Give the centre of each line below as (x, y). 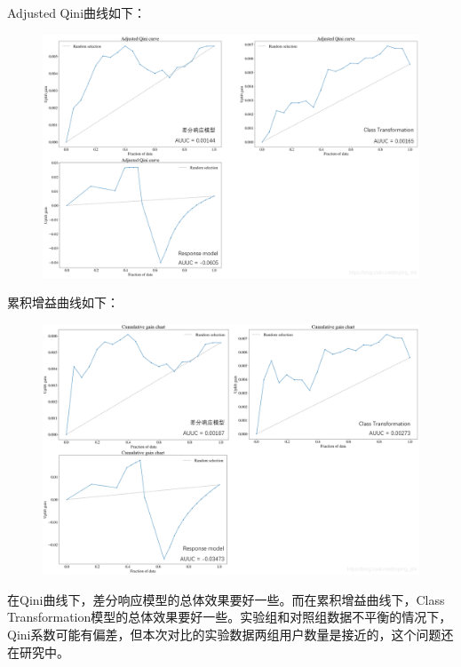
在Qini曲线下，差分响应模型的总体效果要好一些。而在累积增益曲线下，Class (226, 599)
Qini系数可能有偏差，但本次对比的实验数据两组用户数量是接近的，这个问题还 (230, 635)
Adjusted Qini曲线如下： (77, 12)
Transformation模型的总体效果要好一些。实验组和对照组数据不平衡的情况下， (230, 617)
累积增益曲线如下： (63, 302)
